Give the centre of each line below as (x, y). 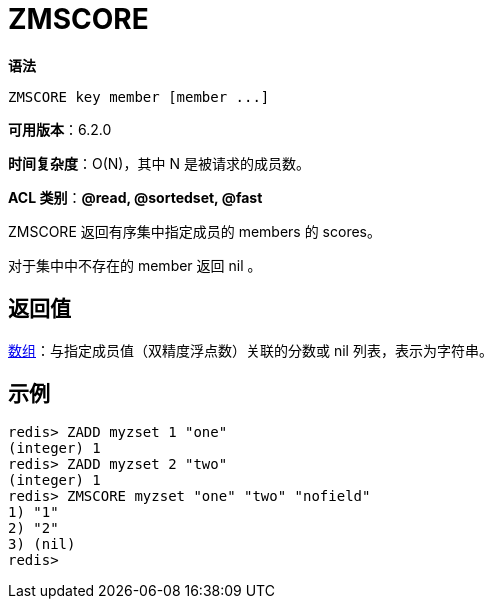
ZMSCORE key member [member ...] (139, 96)
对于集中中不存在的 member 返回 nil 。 (135, 265)
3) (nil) (42, 544)
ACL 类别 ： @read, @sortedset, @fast (135, 197)
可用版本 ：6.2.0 (60, 129)
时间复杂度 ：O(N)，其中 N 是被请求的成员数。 (159, 163)
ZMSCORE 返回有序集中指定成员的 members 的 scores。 (194, 231)
